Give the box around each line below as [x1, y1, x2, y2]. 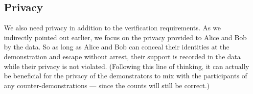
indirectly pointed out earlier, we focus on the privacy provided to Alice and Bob [4, 32, 247, 42]
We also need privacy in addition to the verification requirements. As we [4, 23, 221, 33]
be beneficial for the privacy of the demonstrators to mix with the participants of [4, 70, 248, 81]
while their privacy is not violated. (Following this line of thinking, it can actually [4, 61, 249, 71]
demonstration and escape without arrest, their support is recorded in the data [4, 51, 241, 61]
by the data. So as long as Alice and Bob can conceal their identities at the [4, 42, 230, 52]
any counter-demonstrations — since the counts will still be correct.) [4, 80, 210, 90]
